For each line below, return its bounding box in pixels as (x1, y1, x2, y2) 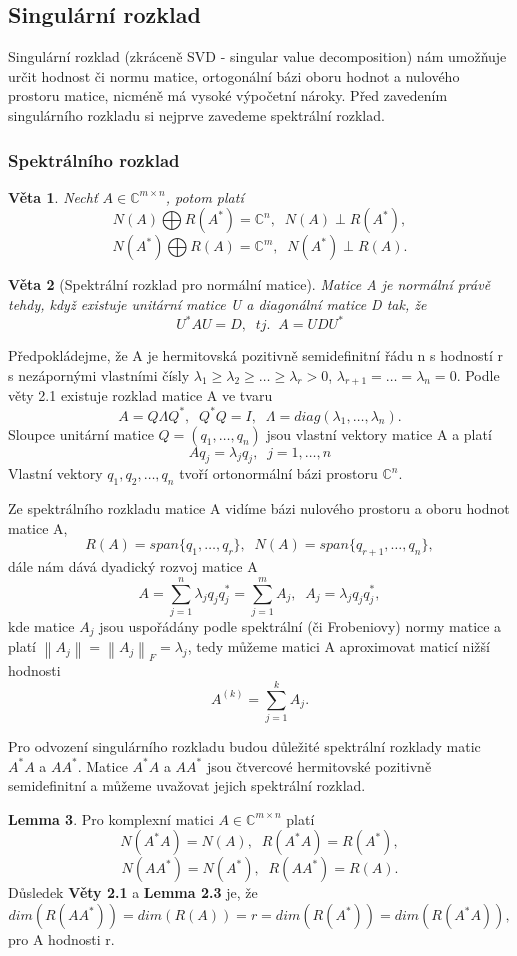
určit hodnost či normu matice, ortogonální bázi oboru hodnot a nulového (8, 65, 460, 86)
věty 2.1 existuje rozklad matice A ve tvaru (8, 385, 273, 406)
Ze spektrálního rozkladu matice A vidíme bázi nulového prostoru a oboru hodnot (8, 498, 510, 519)
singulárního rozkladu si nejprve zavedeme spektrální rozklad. (8, 104, 385, 125)
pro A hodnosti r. (8, 929, 115, 950)
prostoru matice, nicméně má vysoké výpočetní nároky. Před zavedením (8, 85, 448, 106)
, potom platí (165, 186, 244, 207)
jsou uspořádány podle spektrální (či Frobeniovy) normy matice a (99, 615, 502, 636)
